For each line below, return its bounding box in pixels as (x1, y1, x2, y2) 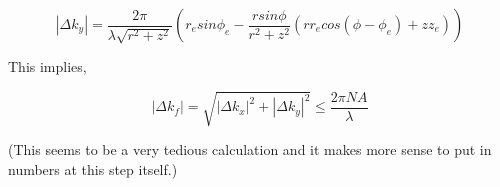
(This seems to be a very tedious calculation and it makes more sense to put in (8, 139, 492, 160)
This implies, (8, 56, 87, 76)
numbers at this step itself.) (8, 158, 178, 179)
